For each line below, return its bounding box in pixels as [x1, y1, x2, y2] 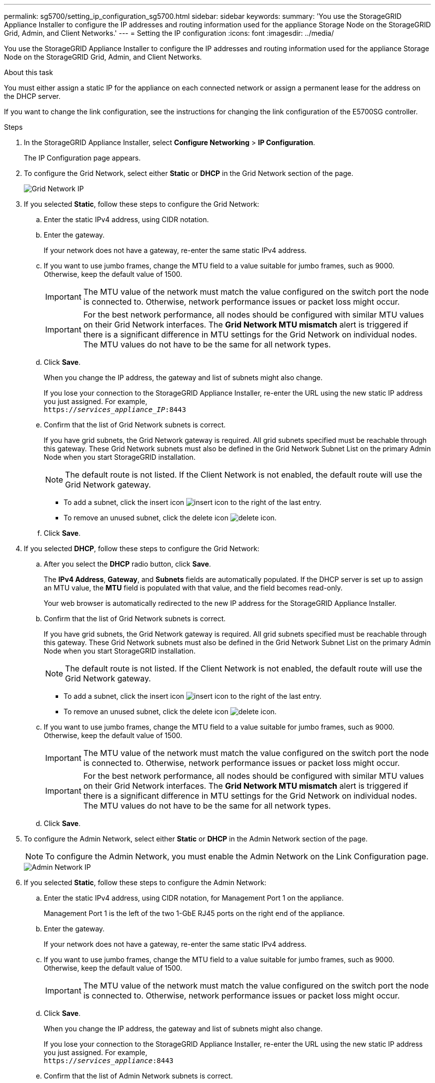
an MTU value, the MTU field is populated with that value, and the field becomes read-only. [44, 583, 343, 592]
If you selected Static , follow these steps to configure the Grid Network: [24, 200, 259, 208]
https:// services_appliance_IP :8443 [44, 406, 186, 414]
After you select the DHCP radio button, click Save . [44, 560, 211, 568]
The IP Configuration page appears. [24, 154, 141, 162]
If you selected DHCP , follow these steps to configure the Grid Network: [24, 544, 260, 553]
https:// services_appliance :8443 [44, 1057, 174, 1065]
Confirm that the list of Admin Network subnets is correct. [44, 1072, 233, 1080]
